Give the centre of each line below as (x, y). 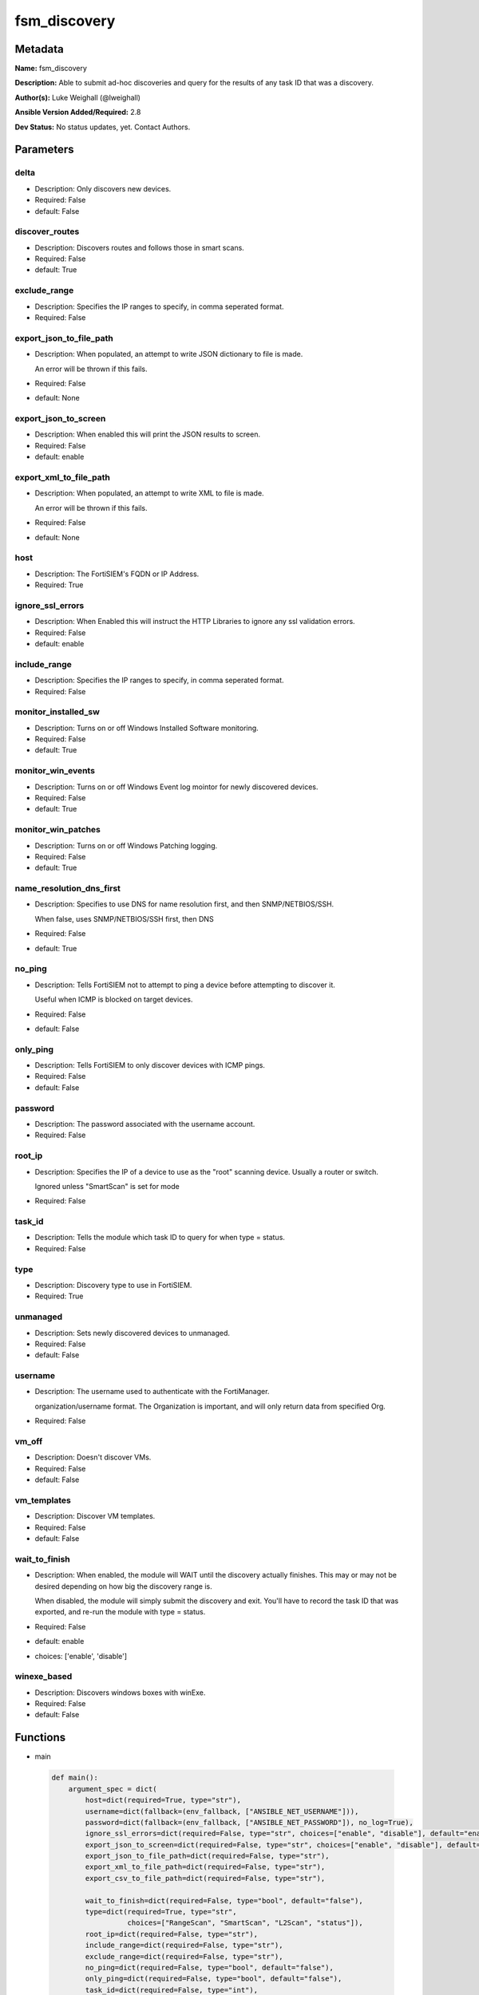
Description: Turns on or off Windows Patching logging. (126, 845)
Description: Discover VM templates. (95, 1516)
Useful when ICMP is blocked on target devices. (114, 999)
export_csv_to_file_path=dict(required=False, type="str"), (205, 1878)
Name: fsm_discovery (51, 69)
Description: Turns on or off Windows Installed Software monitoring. (146, 728)
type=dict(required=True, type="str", (161, 1912)
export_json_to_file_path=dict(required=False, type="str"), (207, 1856)
